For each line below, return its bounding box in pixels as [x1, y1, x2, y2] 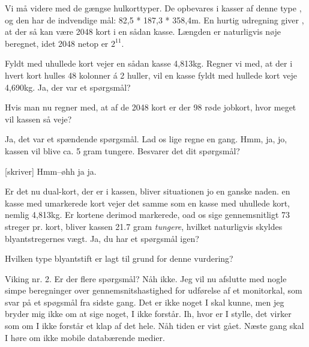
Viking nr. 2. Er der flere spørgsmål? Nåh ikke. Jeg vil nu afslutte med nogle [5, 272, 287, 285]
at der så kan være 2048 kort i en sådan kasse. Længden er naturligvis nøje [5, 25, 281, 38]
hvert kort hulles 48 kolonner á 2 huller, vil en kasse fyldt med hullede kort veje [5, 68, 297, 81]
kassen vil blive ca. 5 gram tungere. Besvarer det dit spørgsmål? [5, 144, 240, 157]
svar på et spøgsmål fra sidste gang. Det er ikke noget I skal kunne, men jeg [5, 295, 284, 308]
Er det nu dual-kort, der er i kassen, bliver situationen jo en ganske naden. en [5, 185, 290, 198]
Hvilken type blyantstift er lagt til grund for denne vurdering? [5, 252, 233, 265]
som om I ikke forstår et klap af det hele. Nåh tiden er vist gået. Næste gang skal [5, 319, 304, 332]
